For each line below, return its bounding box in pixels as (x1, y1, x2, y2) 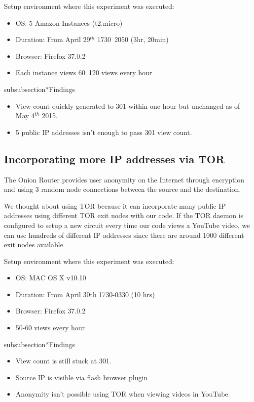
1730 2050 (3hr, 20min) (97, 34, 169, 45)
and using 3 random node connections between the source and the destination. (4, 184, 241, 194)
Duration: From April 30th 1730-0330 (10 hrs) (15, 289, 155, 299)
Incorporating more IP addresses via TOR (4, 151, 225, 166)
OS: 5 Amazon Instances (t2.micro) (15, 17, 123, 28)
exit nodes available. (4, 239, 65, 250)
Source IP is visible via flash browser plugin (15, 372, 148, 382)
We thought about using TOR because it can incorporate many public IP (4, 200, 226, 211)
